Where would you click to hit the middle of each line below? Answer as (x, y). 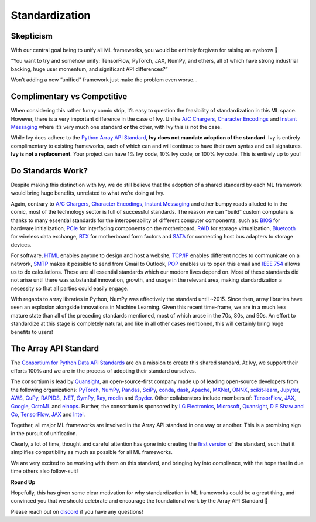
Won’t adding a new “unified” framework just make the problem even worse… (104, 80)
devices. (21, 245)
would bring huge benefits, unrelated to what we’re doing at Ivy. (88, 193)
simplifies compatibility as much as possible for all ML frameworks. (92, 452)
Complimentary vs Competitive (69, 97)
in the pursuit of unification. (44, 433)
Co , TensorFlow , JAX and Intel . (48, 414)
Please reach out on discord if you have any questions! (77, 511)
